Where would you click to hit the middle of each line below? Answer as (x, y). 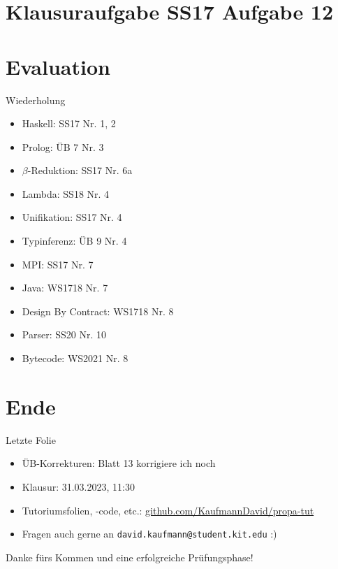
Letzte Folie (31, 439)
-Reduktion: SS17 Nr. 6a (80, 170)
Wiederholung (36, 100)
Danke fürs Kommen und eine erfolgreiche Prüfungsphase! (130, 557)
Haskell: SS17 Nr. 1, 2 (69, 123)
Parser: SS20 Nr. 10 (64, 334)
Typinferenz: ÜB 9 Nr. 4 (74, 241)
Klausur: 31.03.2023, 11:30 (78, 486)
